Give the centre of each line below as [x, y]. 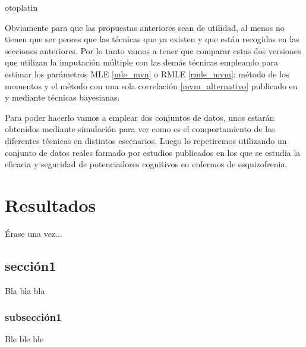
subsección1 [33, 317]
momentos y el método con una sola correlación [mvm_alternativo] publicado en [151, 85]
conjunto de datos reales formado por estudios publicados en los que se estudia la [153, 152]
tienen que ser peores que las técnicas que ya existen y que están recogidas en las [152, 39]
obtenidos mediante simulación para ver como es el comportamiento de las [140, 129]
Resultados [51, 204]
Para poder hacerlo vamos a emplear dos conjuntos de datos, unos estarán [140, 117]
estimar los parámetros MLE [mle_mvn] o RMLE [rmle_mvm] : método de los [147, 74]
